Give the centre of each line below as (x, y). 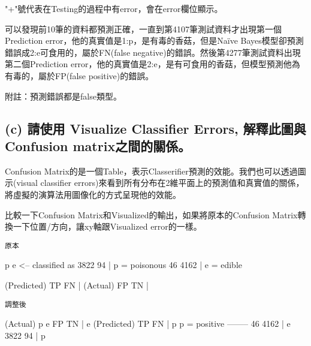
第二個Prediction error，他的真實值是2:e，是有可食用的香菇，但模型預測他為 (153, 64)
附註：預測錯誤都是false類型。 (63, 96)
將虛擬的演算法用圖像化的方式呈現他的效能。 (93, 194)
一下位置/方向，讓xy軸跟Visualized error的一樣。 (107, 226)
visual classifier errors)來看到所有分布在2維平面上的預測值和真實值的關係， (160, 183)
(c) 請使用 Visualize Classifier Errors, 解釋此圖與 (155, 128)
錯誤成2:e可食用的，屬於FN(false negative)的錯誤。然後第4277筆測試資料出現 (153, 52)
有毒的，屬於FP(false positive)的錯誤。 (79, 75)
